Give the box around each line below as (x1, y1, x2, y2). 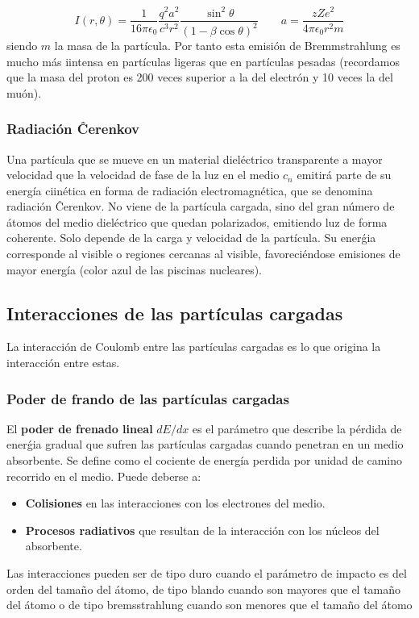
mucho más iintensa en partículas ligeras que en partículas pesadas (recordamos (6, 52, 400, 69)
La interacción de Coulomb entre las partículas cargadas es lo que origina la (6, 338, 381, 355)
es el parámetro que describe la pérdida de (192, 420, 402, 436)
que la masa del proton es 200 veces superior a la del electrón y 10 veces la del (6, 69, 393, 86)
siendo (6, 36, 38, 53)
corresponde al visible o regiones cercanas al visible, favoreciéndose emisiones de (6, 245, 400, 262)
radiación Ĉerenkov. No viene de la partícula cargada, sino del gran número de (6, 198, 395, 215)
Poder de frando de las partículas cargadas (6, 388, 289, 408)
